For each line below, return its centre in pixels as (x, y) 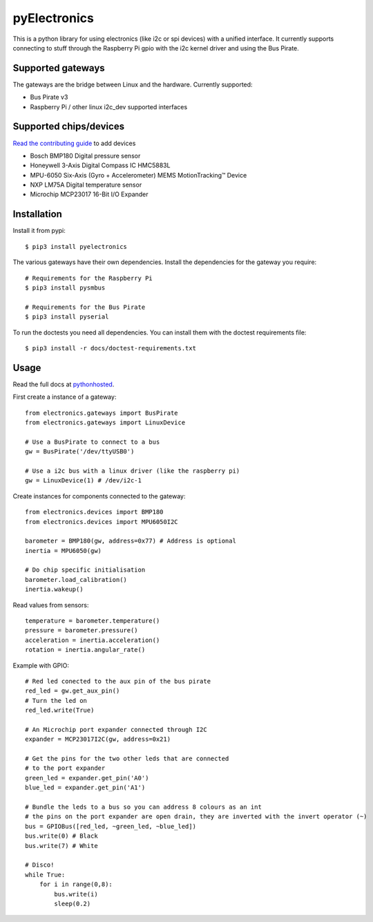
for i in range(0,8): (76, 884)
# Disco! (40, 865)
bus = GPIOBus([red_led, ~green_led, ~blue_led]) (111, 826)
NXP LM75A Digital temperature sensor (86, 185)
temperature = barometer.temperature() (93, 621)
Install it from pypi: (39, 231)
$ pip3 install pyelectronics (76, 246)
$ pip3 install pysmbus (65, 288)
